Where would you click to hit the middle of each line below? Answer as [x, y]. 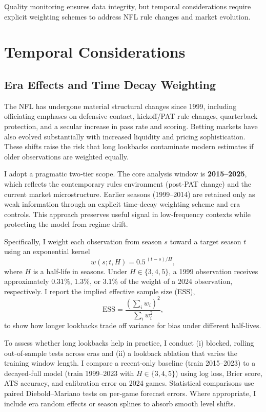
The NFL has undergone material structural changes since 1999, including [120, 106]
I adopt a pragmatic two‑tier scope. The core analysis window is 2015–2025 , [126, 174]
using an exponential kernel [47, 251]
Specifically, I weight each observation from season [83, 241]
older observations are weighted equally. [66, 156]
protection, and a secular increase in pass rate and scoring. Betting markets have [131, 126]
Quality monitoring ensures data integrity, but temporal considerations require [128, 6]
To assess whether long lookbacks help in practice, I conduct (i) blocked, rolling [129, 342]
